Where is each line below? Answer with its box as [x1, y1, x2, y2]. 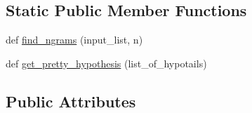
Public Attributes [6, 90, 136, 112]
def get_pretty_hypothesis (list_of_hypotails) [6, 55, 207, 70]
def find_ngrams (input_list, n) [6, 32, 143, 47]
